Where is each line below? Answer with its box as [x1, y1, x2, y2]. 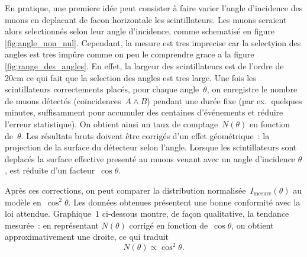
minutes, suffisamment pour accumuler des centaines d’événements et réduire [5, 106, 283, 118]
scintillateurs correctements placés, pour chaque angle [5, 83, 199, 95]
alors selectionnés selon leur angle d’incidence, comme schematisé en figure [5, 25, 274, 37]
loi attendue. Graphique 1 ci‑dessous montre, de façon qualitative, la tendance [5, 207, 289, 220]
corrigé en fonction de [129, 219, 208, 231]
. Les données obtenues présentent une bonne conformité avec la [68, 195, 300, 208]
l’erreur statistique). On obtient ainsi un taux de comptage [5, 117, 218, 130]
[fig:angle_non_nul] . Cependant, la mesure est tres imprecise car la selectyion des [5, 36, 301, 49]
